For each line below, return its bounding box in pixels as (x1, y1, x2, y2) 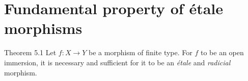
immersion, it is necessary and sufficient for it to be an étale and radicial (4, 57, 231, 67)
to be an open (200, 47, 244, 58)
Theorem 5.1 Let (4, 47, 57, 58)
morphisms (4, 18, 82, 38)
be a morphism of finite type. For (89, 47, 192, 58)
